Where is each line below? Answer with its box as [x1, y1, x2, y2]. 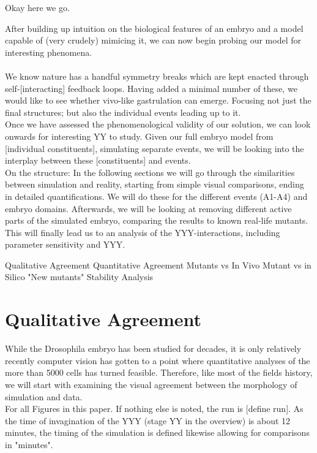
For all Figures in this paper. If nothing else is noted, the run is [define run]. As [5, 402, 304, 415]
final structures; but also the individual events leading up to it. [5, 105, 241, 118]
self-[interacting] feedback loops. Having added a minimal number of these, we [5, 82, 297, 94]
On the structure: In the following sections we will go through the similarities [5, 166, 295, 178]
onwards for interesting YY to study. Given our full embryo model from [5, 129, 274, 142]
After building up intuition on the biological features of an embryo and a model [5, 21, 304, 34]
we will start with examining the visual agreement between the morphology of [5, 378, 297, 390]
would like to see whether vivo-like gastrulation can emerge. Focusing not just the [5, 94, 311, 107]
